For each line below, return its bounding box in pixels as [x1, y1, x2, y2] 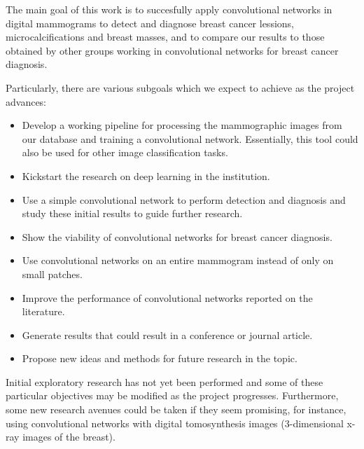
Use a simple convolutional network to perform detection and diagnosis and [22, 192, 346, 207]
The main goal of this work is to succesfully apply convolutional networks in [6, 2, 332, 16]
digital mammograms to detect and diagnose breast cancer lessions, [6, 15, 294, 30]
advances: [6, 94, 47, 109]
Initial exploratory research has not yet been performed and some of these [6, 374, 323, 389]
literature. [22, 304, 65, 319]
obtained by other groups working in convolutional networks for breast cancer [6, 43, 339, 57]
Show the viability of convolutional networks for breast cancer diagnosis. [22, 229, 332, 244]
